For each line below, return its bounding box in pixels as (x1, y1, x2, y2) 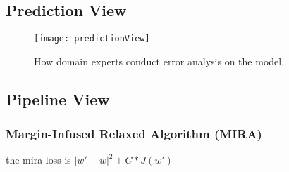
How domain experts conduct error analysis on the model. (34, 53, 285, 68)
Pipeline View (6, 88, 110, 110)
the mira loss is (6, 152, 71, 167)
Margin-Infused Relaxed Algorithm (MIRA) (6, 125, 262, 143)
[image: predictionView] (34, 34, 150, 44)
